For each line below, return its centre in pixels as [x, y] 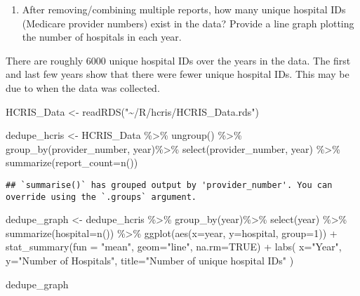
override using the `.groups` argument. [101, 197]
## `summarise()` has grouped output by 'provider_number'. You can [169, 185]
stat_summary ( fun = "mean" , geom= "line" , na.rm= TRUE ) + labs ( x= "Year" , [174, 247]
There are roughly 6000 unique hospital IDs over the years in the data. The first [178, 60]
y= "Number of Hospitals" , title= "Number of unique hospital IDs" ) [150, 261]
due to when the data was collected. [83, 87]
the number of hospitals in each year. [102, 37]
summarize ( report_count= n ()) [72, 162]
